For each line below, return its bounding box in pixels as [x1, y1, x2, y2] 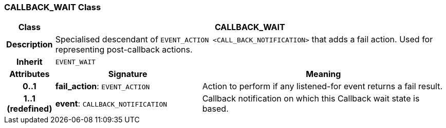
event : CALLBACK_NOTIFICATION [55, 98, 168, 109]
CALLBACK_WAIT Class [4, 2, 101, 12]
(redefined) [7, 104, 52, 114]
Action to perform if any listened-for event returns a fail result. [202, 81, 442, 92]
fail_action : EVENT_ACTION [55, 81, 150, 92]
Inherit [16, 57, 43, 67]
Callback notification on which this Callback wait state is [202, 93, 420, 104]
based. [202, 104, 229, 114]
